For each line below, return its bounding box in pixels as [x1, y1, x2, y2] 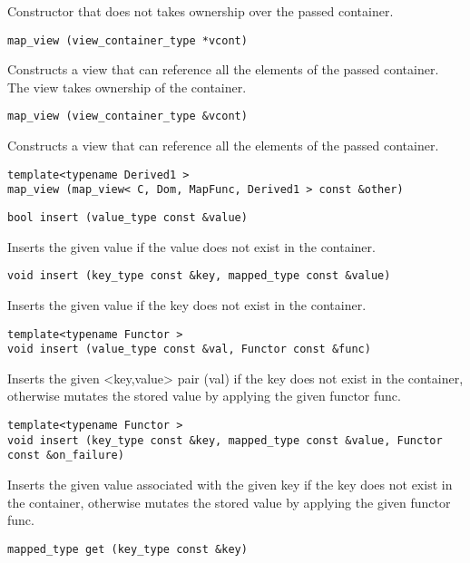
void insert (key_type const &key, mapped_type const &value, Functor [7, 433, 443, 447]
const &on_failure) [7, 449, 124, 462]
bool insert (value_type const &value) [7, 211, 248, 224]
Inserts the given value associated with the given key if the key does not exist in [7, 474, 453, 493]
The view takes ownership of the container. [7, 77, 247, 96]
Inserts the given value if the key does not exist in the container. [7, 295, 367, 314]
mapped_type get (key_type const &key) [7, 542, 248, 556]
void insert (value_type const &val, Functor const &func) [7, 343, 371, 356]
